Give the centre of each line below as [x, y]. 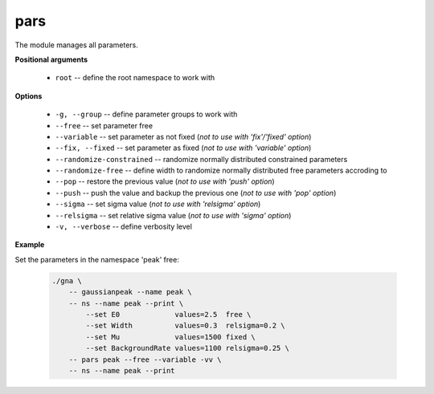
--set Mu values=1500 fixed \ [171, 337]
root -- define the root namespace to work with [135, 78]
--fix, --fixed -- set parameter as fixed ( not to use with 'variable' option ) [183, 148]
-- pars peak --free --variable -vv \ [145, 359]
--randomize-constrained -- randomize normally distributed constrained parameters [201, 159]
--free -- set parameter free [104, 125]
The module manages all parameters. [76, 45]
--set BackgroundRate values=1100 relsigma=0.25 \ [187, 348]
